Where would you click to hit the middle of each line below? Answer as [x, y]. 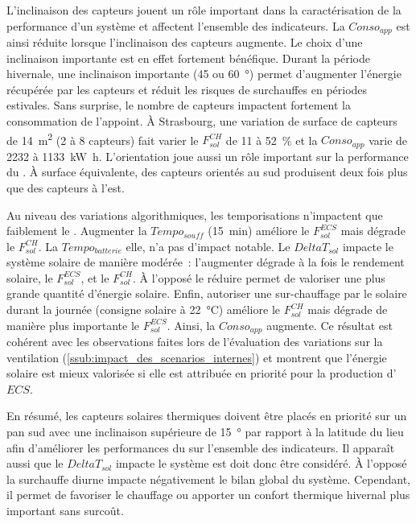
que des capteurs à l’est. [66, 187]
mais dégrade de [348, 309]
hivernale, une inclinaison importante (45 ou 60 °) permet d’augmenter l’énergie [204, 74]
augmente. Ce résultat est [330, 325]
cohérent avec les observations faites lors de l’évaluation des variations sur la [195, 342]
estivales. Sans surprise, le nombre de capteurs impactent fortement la [179, 105]
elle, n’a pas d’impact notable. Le [208, 246]
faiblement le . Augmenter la [77, 231]
